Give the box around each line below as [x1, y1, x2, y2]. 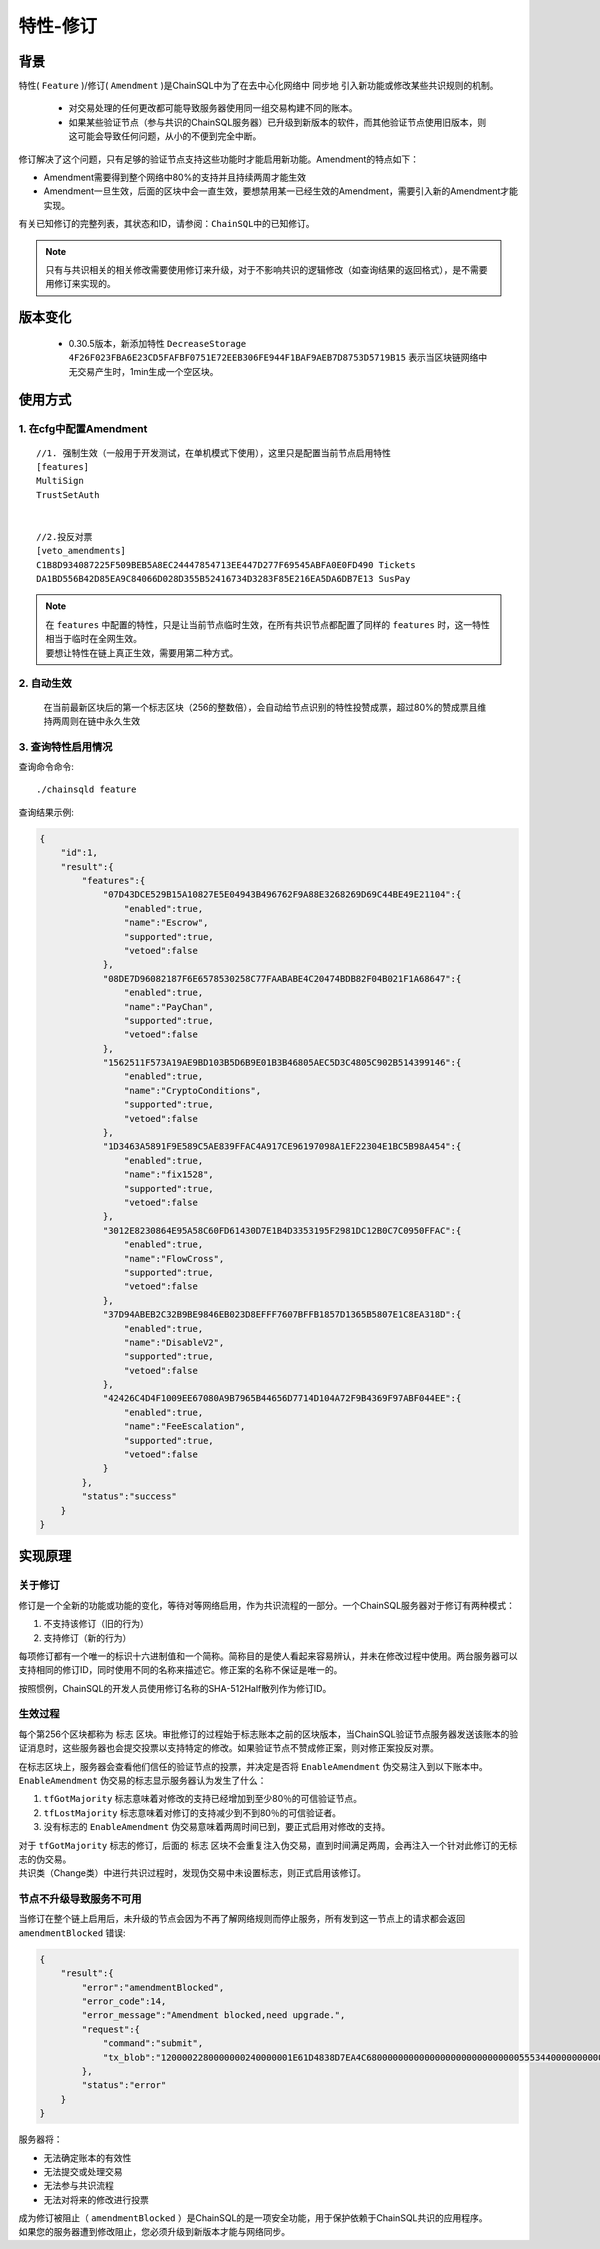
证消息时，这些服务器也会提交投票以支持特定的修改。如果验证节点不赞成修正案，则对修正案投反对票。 [18, 1742, 439, 1754]
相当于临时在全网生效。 [45, 633, 142, 645]
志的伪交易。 [18, 1853, 72, 1865]
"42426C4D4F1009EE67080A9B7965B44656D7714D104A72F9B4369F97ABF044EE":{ [102, 1393, 462, 1404]
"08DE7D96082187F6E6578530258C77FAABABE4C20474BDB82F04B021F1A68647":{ [102, 973, 462, 984]
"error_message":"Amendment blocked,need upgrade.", [81, 2010, 346, 2021]
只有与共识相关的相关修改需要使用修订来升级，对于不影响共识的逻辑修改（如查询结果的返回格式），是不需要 [45, 263, 488, 275]
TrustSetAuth [36, 489, 100, 500]
